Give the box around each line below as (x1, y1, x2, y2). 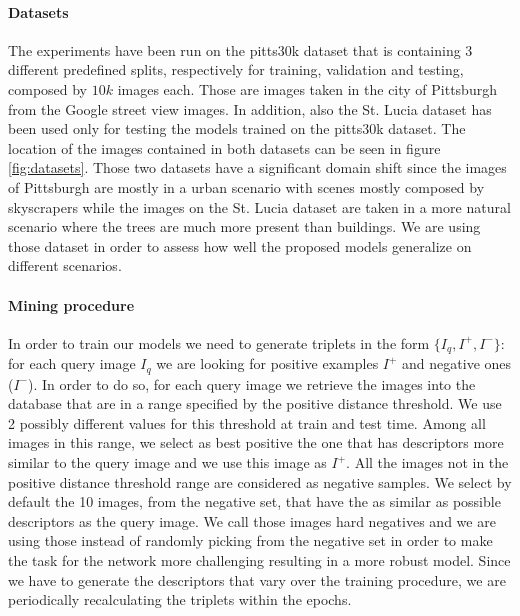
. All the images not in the (346, 452, 509, 472)
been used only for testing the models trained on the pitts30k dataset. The (8, 118, 466, 139)
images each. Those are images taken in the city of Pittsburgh (117, 78, 497, 99)
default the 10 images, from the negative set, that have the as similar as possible (8, 491, 501, 512)
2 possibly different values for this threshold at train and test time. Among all (8, 412, 486, 433)
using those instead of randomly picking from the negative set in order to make (8, 530, 493, 551)
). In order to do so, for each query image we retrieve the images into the (28, 373, 476, 394)
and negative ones (402, 353, 512, 374)
